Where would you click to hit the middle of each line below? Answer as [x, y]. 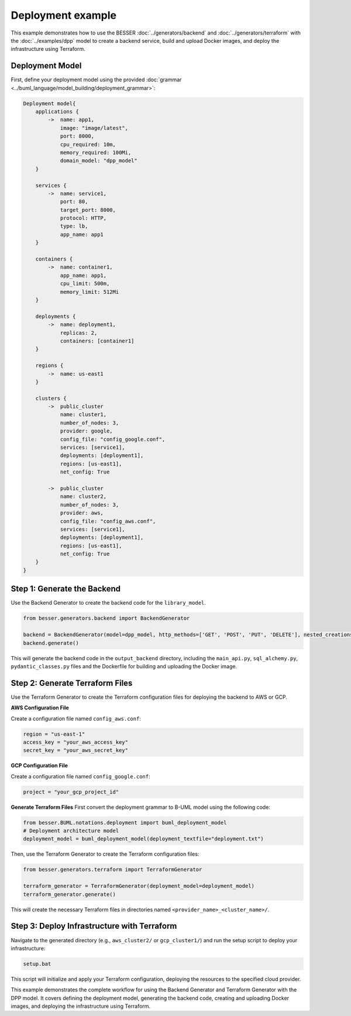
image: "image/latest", [94, 128]
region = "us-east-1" [54, 734]
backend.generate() [51, 643]
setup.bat [37, 964]
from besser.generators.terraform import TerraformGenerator [113, 870]
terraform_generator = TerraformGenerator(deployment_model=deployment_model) [139, 886]
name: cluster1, [83, 415]
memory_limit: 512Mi [90, 292]
